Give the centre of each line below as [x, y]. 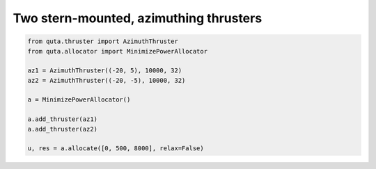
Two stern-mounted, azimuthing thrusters [138, 18]
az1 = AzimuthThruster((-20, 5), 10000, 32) [105, 71]
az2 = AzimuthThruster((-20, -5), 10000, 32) [107, 80]
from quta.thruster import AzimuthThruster [103, 41]
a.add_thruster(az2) [62, 129]
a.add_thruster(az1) [62, 119]
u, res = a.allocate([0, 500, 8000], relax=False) [116, 148]
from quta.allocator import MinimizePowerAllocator [118, 51]
